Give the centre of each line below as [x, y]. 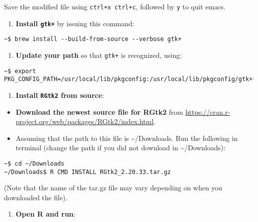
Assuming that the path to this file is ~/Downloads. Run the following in [127, 138]
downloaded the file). [36, 197]
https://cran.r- [208, 111]
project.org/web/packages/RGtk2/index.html [85, 121]
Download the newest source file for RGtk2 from [99, 111]
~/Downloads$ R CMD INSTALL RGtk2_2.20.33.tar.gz [88, 172]
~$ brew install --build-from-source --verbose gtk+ [93, 39]
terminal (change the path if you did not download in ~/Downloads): [121, 148]
